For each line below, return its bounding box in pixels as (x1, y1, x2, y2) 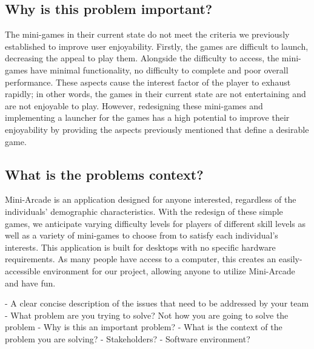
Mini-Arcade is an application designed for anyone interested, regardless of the (5, 193, 296, 206)
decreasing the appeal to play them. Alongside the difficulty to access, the (5, 52, 279, 64)
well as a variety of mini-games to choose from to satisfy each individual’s (5, 229, 278, 242)
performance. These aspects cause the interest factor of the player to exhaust (5, 75, 291, 88)
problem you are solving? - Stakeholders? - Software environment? (5, 332, 250, 345)
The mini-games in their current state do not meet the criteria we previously (5, 28, 290, 41)
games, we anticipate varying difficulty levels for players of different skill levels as (5, 217, 306, 229)
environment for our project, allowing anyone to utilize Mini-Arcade (43, 264, 295, 277)
